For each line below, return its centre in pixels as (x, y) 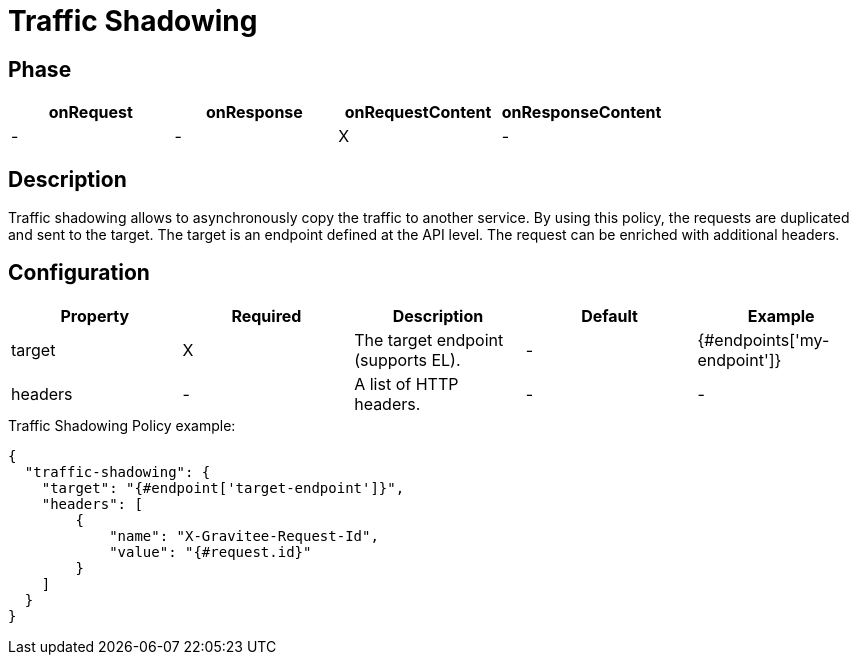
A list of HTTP (406, 383)
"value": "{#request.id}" (210, 551)
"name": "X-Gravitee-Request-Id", (244, 535)
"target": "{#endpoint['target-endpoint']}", (223, 487)
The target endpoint (429, 339)
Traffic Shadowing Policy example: (122, 425)
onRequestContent (418, 112)
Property (95, 315)
